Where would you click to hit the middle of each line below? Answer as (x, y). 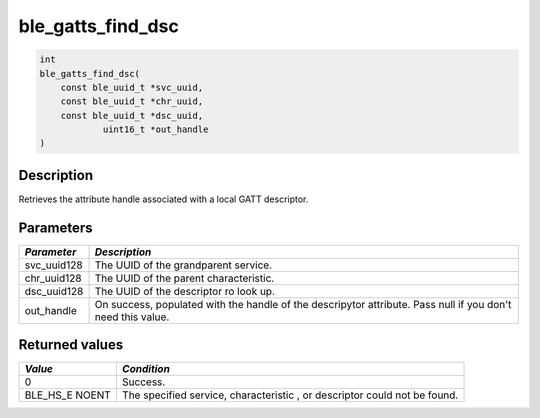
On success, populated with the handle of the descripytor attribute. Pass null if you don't (303, 304)
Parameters (55, 227)
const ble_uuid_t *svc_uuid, (132, 87)
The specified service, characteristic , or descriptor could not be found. (290, 395)
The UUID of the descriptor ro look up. (184, 291)
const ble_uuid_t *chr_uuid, (132, 101)
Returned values (71, 345)
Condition (145, 369)
